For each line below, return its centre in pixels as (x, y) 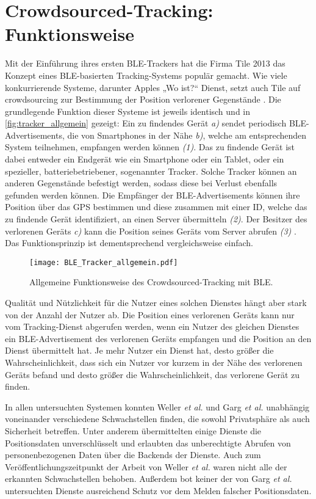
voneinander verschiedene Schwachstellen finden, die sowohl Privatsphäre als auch (157, 419)
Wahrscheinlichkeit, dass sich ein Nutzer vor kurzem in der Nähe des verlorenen (154, 362)
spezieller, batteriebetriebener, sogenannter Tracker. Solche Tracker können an (151, 171)
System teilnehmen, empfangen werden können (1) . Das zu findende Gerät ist (150, 147)
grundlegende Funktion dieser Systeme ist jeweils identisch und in (128, 111)
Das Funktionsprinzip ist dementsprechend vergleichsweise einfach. (129, 243)
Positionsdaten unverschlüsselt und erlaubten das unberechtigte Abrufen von (148, 443)
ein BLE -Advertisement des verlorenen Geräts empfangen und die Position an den (158, 338)
